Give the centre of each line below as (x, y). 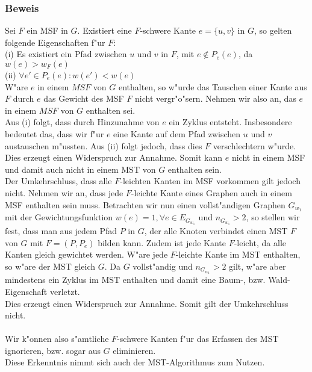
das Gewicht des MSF (84, 98)
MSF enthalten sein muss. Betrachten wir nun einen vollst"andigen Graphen (145, 204)
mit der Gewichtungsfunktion (59, 217)
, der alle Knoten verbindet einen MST (216, 230)
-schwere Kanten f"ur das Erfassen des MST (198, 339)
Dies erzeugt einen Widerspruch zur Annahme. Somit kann (114, 157)
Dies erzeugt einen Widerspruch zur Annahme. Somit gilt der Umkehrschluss (147, 303)
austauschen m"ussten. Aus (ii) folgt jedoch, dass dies (104, 145)
